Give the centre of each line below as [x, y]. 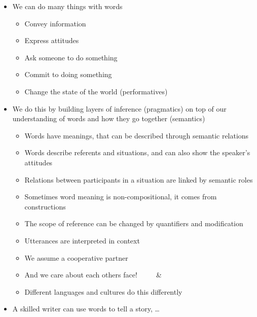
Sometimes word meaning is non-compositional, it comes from [121, 197]
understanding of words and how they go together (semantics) [109, 118]
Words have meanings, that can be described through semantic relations [137, 135]
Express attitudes [52, 40]
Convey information [55, 23]
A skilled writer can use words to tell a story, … [86, 309]
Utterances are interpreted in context [82, 240]
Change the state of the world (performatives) [96, 91]
